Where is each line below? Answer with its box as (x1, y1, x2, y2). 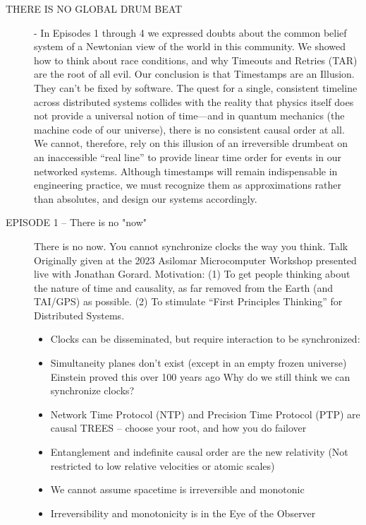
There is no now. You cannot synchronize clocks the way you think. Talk (34, 238, 348, 253)
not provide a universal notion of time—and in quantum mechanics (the (34, 108, 345, 123)
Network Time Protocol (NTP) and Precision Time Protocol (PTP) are (50, 406, 360, 421)
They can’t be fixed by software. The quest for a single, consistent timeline (34, 80, 358, 95)
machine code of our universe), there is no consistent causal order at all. (34, 122, 345, 136)
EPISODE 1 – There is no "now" (6, 215, 147, 230)
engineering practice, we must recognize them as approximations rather (34, 177, 341, 192)
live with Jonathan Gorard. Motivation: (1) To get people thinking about (34, 266, 350, 281)
